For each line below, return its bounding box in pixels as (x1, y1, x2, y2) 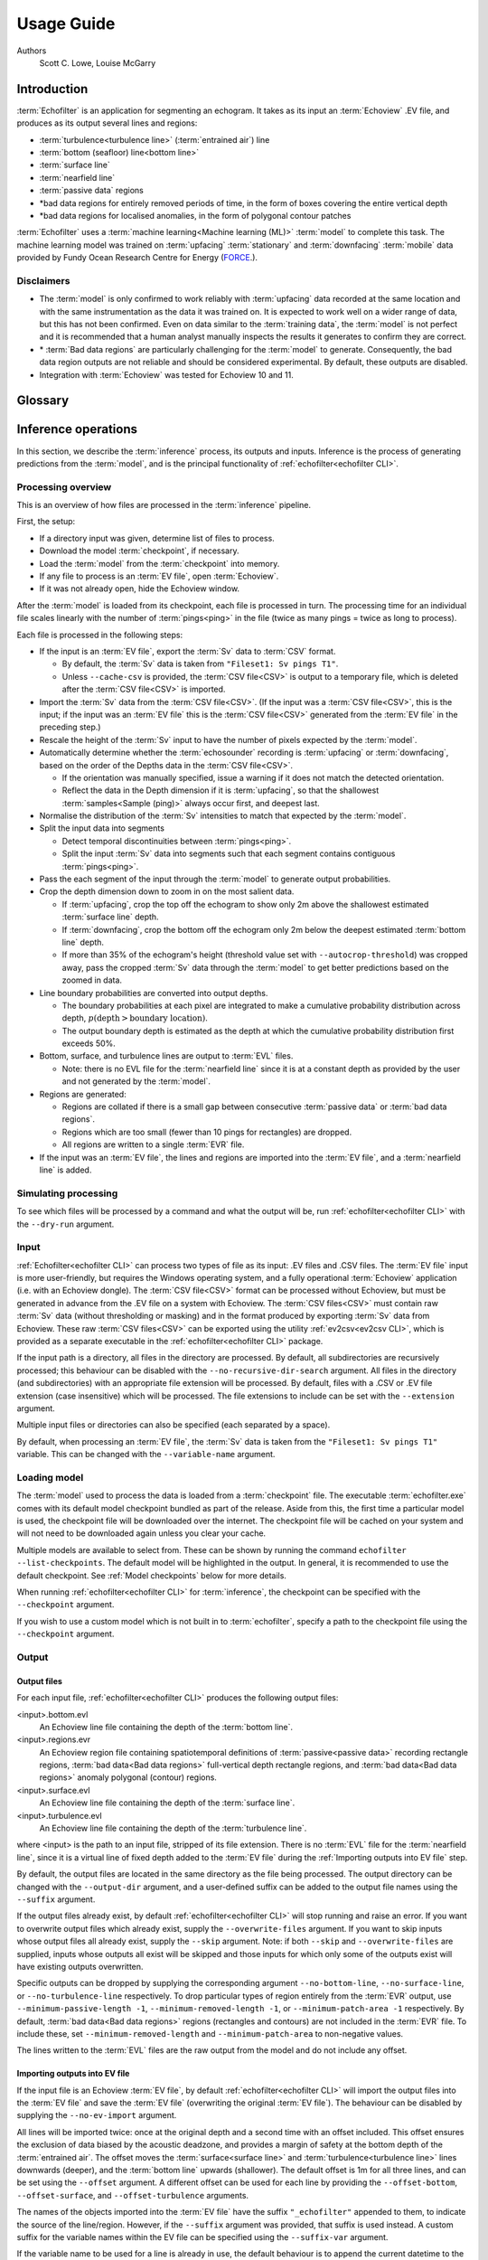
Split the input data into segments (39, 823, 164, 833)
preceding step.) (39, 721, 101, 732)
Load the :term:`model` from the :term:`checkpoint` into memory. (39, 558, 280, 569)
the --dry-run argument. (16, 1219, 115, 1229)
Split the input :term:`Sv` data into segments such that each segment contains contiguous (61, 848, 396, 859)
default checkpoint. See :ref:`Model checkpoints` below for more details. (16, 1569, 286, 1581)
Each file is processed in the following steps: (16, 629, 183, 640)
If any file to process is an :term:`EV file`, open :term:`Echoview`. (39, 570, 279, 582)
